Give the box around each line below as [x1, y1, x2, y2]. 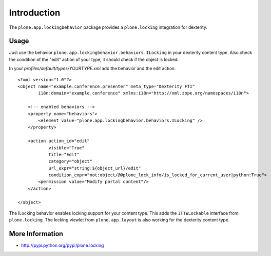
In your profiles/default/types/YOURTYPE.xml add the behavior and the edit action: [9, 66, 176, 72]
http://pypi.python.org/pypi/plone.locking [21, 242, 104, 248]
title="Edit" [48, 151, 80, 157]
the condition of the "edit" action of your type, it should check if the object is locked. [9, 56, 179, 62]
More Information [9, 230, 63, 238]
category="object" [48, 159, 93, 164]
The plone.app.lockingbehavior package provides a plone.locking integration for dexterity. [9, 24, 208, 30]
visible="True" [48, 145, 85, 150]
